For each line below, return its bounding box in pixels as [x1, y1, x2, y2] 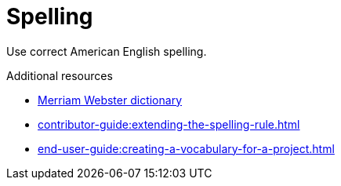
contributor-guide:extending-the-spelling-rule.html [38, 117, 300, 131]
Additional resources [6, 68, 113, 82]
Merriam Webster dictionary [38, 93, 182, 107]
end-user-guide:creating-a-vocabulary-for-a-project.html [38, 141, 335, 155]
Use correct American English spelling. [6, 44, 207, 58]
